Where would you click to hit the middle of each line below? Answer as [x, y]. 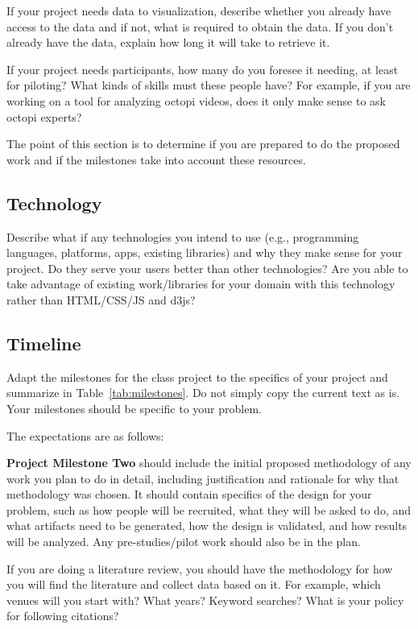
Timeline [44, 343]
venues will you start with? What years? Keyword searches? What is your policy [205, 600]
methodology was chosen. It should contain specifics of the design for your [189, 494]
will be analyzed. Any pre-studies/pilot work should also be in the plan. [184, 542]
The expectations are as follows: [85, 435]
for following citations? [63, 616]
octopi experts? [44, 116]
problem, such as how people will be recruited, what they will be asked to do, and [209, 509]
